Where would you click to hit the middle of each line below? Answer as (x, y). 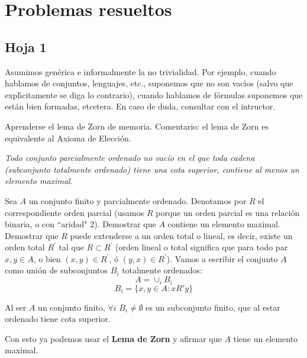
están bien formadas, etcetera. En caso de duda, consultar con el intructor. (140, 106)
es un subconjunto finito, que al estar (213, 307)
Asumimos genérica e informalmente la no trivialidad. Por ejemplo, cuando (140, 71)
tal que (71, 247)
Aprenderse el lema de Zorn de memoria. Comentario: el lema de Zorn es (137, 126)
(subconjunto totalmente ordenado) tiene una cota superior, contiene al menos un (152, 169)
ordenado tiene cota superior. (58, 319)
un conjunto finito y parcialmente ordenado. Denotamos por (138, 200)
